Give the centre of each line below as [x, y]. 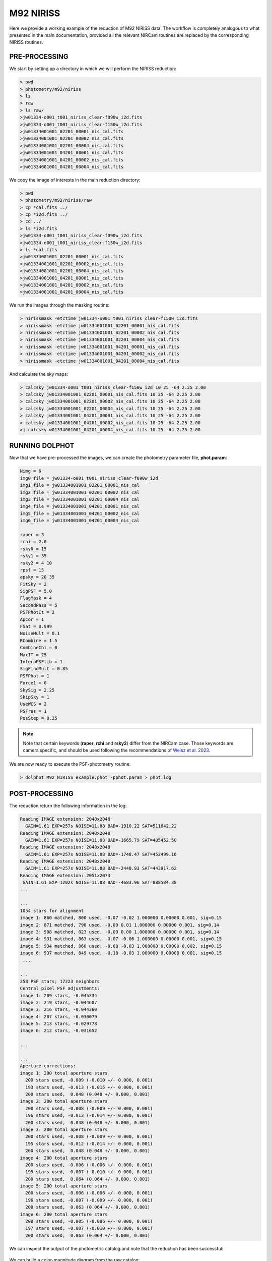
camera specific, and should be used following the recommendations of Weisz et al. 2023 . [117, 750]
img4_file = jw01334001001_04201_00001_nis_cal [80, 506]
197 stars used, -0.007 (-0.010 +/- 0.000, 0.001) [89, 1228]
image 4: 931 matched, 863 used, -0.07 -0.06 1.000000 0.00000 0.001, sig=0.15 [121, 939]
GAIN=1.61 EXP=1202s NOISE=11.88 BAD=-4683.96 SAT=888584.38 [100, 882]
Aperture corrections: [48, 1066]
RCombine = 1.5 [39, 640]
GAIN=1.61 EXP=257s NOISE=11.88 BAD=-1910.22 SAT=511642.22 [101, 826]
